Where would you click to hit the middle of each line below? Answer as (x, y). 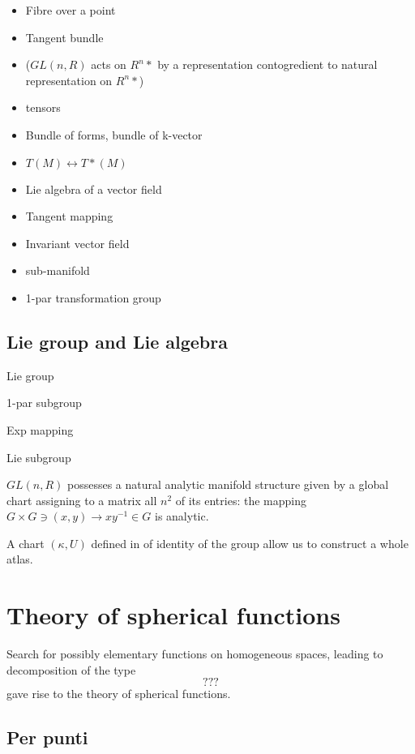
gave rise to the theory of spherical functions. (119, 694)
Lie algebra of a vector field (94, 188)
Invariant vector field (77, 243)
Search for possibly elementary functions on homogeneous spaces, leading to (195, 654)
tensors (43, 107)
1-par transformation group (93, 297)
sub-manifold (58, 270)
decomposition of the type (71, 669)
